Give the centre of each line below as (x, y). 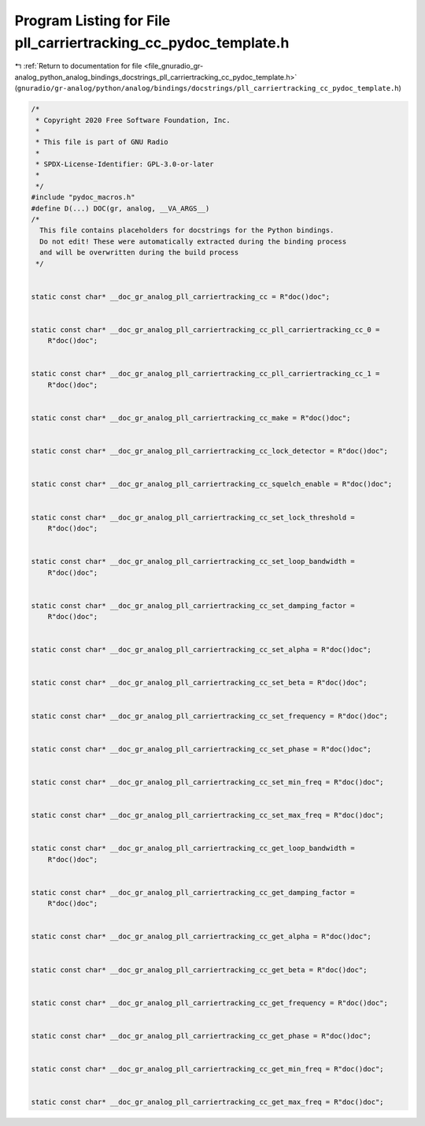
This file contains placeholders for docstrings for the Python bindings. (187, 230)
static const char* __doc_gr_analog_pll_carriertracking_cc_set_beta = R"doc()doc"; (199, 683)
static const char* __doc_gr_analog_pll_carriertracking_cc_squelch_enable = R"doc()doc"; (212, 484)
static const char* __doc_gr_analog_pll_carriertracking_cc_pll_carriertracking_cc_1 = (205, 374)
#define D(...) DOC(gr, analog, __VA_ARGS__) (120, 208)
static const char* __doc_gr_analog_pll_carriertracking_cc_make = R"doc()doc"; (191, 418)
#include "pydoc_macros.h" (83, 198)
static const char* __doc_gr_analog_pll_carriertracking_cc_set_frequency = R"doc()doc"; (210, 716)
